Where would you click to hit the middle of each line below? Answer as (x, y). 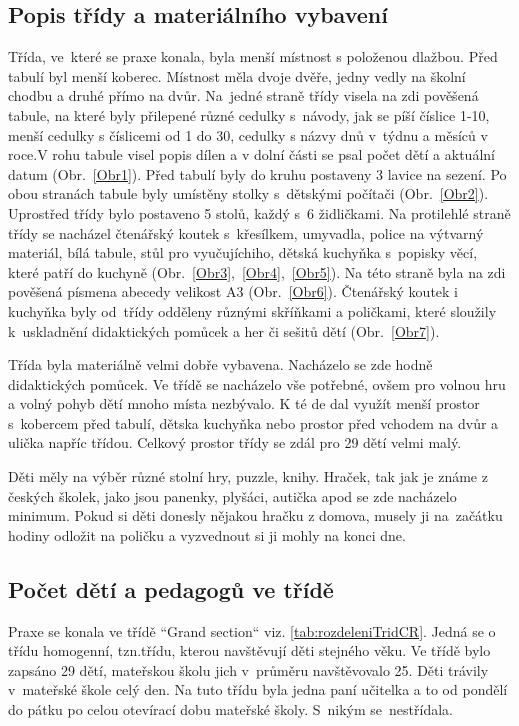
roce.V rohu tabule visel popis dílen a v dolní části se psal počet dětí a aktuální (251, 154)
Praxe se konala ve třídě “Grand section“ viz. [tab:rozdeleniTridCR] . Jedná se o (252, 630)
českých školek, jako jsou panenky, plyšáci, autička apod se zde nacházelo (232, 495)
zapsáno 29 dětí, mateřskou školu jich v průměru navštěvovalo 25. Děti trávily (248, 669)
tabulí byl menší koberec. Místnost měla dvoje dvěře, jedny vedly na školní (237, 75)
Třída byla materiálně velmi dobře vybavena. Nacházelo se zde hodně (220, 364)
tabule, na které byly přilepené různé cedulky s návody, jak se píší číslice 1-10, (249, 114)
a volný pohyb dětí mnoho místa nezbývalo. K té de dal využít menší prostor (244, 403)
